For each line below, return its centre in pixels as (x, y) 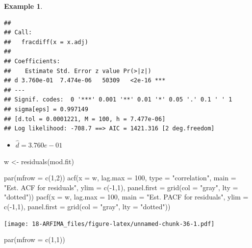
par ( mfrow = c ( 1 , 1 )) (35, 239)
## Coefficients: (32, 61)
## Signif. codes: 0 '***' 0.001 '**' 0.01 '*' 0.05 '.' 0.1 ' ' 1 (118, 100)
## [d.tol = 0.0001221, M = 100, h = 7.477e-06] (85, 119)
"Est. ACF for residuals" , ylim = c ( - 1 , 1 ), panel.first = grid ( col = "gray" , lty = (121, 187)
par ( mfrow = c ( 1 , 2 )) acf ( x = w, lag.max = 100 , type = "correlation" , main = (120, 178)
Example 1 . (23, 6)
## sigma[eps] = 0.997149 (46, 109)
